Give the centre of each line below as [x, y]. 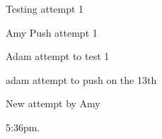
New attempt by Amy [53, 103]
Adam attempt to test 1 [58, 56]
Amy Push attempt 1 [52, 32]
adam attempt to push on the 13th [81, 79]
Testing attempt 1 [45, 8]
